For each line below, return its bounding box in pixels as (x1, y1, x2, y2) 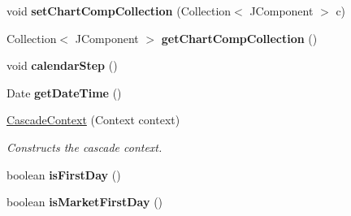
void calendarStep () (6, 57, 118, 74)
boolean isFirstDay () (6, 166, 121, 183)
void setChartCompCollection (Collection (6, 2, 232, 19)
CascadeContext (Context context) (6, 111, 180, 128)
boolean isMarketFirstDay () (6, 193, 163, 210)
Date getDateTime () (6, 84, 122, 101)
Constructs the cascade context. (6, 138, 162, 155)
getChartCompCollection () (161, 29, 318, 46)
